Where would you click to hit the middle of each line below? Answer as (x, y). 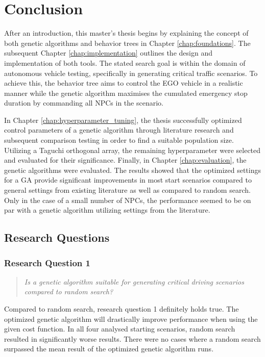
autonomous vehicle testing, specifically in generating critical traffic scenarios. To (131, 73)
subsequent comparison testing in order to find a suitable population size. (119, 140)
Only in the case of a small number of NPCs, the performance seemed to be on (128, 200)
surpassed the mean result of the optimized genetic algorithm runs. (109, 349)
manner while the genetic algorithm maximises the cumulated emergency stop (126, 93)
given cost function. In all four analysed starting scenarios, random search (120, 329)
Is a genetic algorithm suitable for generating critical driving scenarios (134, 281)
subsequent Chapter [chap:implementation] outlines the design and (108, 53)
